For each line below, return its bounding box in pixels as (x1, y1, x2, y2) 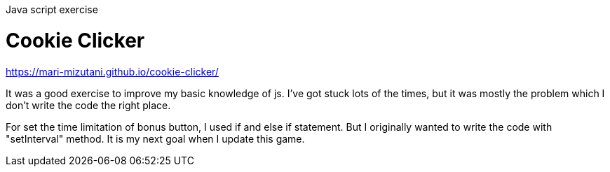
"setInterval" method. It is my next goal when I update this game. (6, 132, 305, 145)
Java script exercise (6, 3, 98, 15)
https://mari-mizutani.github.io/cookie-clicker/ (6, 65, 219, 78)
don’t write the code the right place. (6, 99, 171, 111)
